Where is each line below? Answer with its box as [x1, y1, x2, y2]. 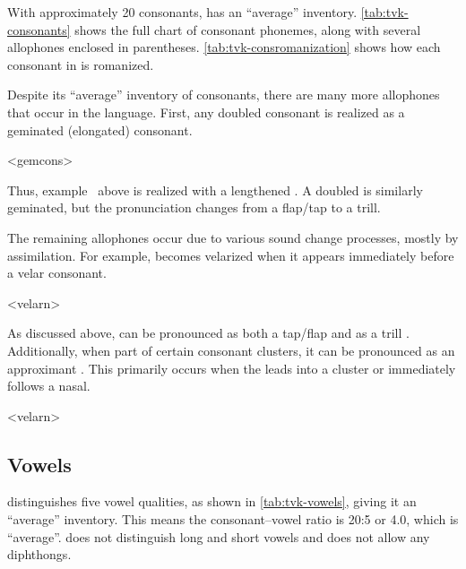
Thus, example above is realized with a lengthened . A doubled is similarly [7, 180, 423, 199]
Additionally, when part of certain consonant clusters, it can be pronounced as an [7, 341, 455, 359]
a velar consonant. [7, 263, 107, 282]
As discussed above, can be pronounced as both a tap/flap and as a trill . [7, 323, 410, 342]
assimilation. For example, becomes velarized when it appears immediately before [7, 246, 454, 264]
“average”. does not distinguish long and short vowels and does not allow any [7, 527, 430, 546]
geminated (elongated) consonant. [7, 120, 193, 139]
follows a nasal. [7, 376, 91, 395]
